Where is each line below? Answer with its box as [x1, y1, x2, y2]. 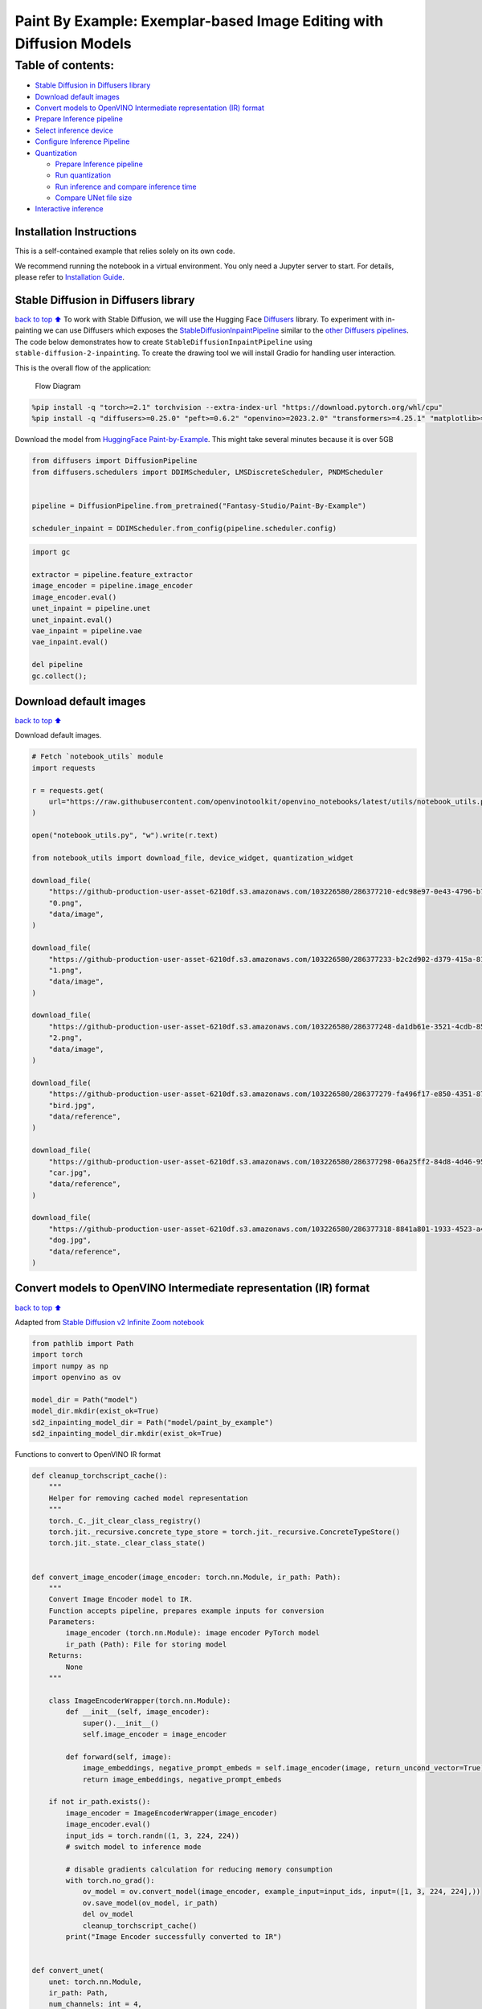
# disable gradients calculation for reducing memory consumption [65, 1864, 333, 1874]
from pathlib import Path [31, 1339, 134, 1348]
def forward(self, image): [65, 1752, 172, 1761]
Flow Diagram [35, 382, 81, 391]
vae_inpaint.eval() [31, 637, 108, 647]
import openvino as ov [31, 1373, 121, 1382]
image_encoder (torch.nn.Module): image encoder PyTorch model [65, 1628, 321, 1638]
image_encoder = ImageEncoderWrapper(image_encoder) [65, 1808, 278, 1818]
